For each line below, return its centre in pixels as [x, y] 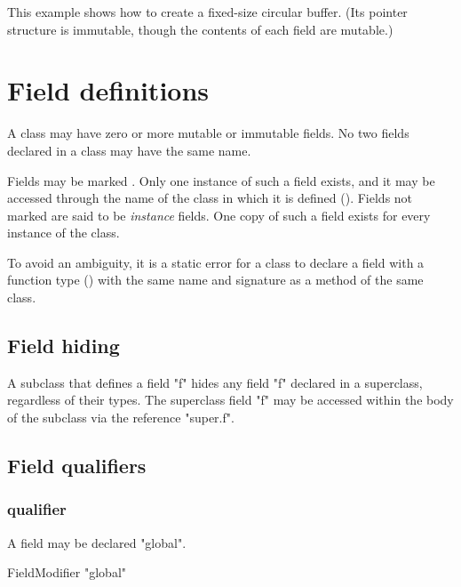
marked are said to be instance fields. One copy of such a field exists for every [219, 215]
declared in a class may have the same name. [129, 150]
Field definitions [108, 90]
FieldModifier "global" [67, 572]
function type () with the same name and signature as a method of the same [215, 280]
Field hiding [64, 346]
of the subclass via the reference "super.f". [121, 418]
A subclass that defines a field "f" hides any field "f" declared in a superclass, [215, 382]
